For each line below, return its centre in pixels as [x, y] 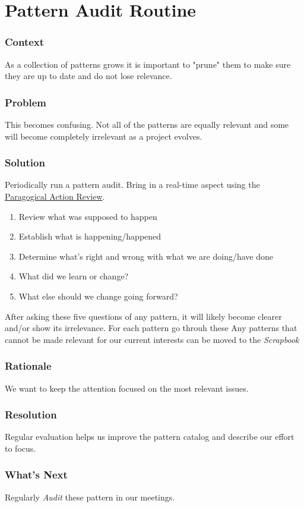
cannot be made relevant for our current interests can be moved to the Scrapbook [152, 339]
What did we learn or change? [74, 276]
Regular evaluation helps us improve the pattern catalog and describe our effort [150, 437]
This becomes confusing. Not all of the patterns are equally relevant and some [147, 124]
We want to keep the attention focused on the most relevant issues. [127, 388]
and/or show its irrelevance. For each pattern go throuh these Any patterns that [151, 328]
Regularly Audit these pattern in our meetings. [90, 497]
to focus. [20, 448]
